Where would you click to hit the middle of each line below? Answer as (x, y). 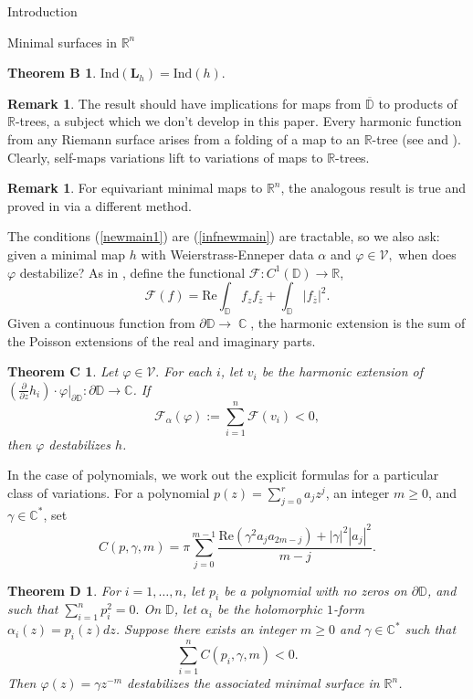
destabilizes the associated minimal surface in (253, 683)
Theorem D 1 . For (64, 590)
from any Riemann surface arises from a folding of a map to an (184, 138)
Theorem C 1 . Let (63, 371)
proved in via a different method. (100, 205)
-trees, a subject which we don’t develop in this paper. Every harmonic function (238, 121)
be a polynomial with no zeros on (315, 590)
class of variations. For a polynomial (109, 493)
